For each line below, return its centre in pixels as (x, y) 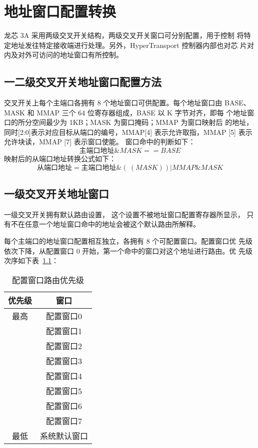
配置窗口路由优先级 (48, 280)
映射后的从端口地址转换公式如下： (60, 159)
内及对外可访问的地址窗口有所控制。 (63, 55)
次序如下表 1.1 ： (31, 260)
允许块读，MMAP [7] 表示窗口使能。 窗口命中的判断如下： (100, 142)
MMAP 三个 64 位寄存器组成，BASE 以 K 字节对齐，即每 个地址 (142, 112)
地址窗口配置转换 (60, 11)
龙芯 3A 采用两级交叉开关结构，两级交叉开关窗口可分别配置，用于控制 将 (124, 35)
